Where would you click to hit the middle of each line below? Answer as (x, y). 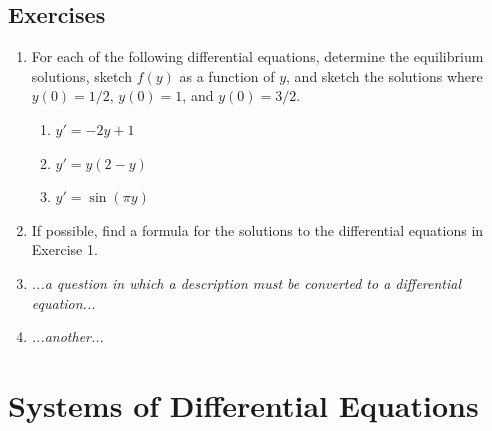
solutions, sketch (81, 75)
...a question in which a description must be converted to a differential (246, 282)
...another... (67, 336)
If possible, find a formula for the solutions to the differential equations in (257, 229)
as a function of (227, 75)
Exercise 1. (64, 249)
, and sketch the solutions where (384, 75)
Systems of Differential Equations (243, 404)
